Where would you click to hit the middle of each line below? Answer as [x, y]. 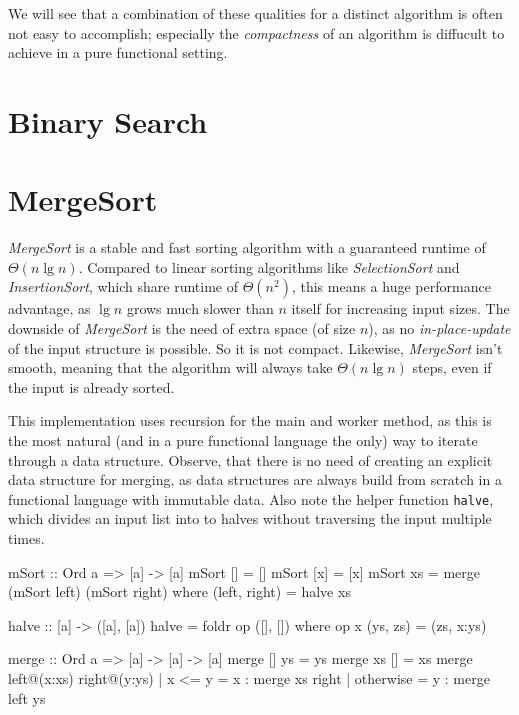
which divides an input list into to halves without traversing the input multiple [250, 518]
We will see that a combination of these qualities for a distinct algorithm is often [255, 13]
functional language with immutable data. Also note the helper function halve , [251, 498]
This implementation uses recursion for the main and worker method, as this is [250, 420]
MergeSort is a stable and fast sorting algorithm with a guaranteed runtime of [247, 247]
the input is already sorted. [91, 386]
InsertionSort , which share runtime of [123, 286]
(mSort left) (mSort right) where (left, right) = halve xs [179, 591]
